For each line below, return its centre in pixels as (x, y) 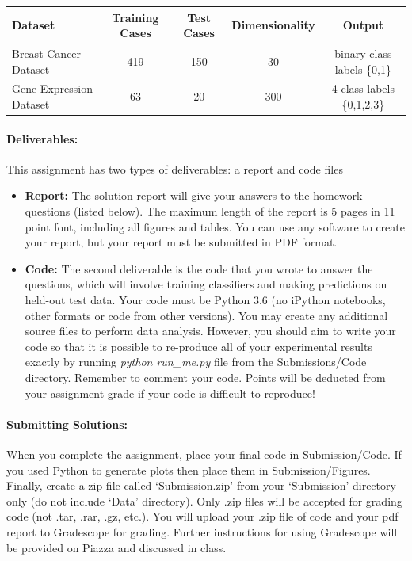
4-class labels (363, 88)
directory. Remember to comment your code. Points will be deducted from (205, 377)
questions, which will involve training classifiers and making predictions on (206, 284)
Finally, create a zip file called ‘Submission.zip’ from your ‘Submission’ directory (201, 485)
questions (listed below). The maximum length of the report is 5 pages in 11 (210, 211)
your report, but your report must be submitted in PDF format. (181, 242)
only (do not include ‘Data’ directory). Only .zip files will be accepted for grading (204, 500)
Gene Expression (52, 88)
